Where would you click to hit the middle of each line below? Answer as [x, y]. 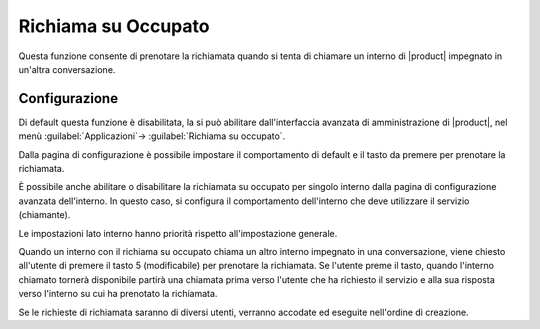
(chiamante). [44, 215]
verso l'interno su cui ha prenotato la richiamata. [118, 294]
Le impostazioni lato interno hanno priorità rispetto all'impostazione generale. [178, 233]
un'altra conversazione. [67, 69]
